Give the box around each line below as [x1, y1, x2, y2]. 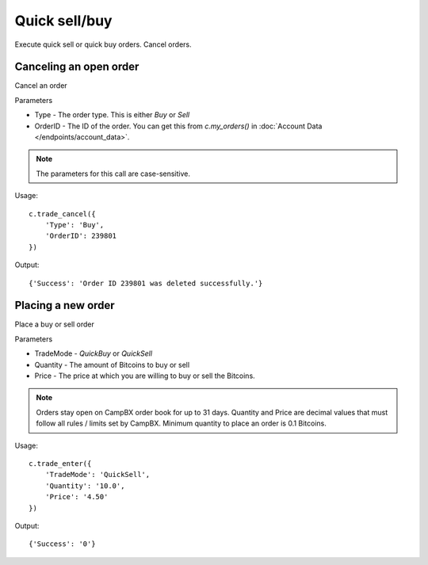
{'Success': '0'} [29, 540, 96, 548]
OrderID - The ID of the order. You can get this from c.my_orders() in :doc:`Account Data [34, 121, 323, 131]
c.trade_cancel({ [29, 209, 96, 218]
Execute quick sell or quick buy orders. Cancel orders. [14, 40, 192, 49]
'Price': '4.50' [44, 492, 109, 502]
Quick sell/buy [14, 12, 113, 29]
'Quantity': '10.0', [44, 481, 125, 491]
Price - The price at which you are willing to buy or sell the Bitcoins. [34, 371, 255, 380]
